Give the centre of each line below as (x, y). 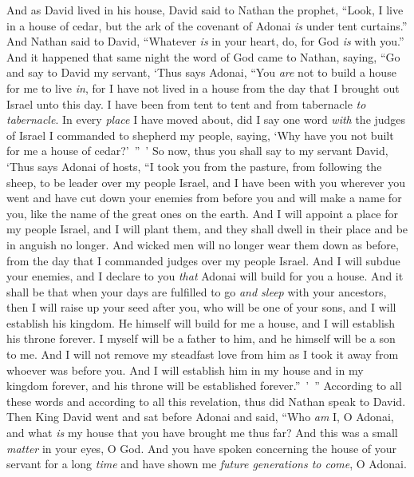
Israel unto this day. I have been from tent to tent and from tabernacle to (186, 103)
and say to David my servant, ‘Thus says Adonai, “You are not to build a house (201, 72)
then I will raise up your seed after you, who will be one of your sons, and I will (201, 307)
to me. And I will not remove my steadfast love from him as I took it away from (203, 354)
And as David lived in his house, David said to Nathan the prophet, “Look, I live (205, 10)
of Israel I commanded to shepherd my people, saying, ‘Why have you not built (200, 135)
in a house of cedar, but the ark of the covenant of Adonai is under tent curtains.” (207, 25)
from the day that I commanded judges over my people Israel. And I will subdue (203, 260)
